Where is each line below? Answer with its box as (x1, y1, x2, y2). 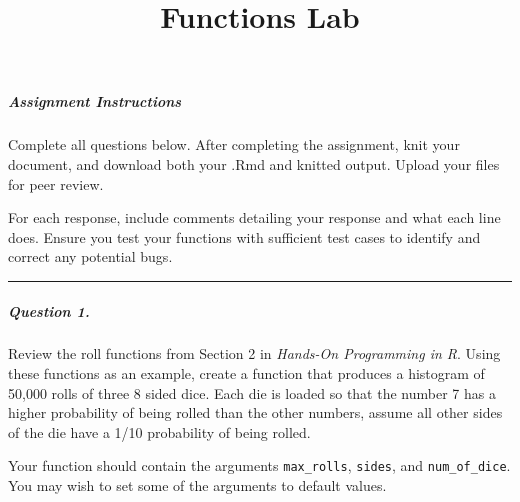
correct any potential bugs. (8, 246, 173, 267)
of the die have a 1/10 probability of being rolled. (8, 421, 311, 442)
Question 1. (8, 300, 90, 321)
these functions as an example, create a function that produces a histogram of (8, 363, 485, 384)
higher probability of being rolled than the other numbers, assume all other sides (8, 402, 503, 423)
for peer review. (8, 173, 104, 194)
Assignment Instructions (8, 91, 182, 112)
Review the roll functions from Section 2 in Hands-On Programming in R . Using (8, 343, 501, 364)
